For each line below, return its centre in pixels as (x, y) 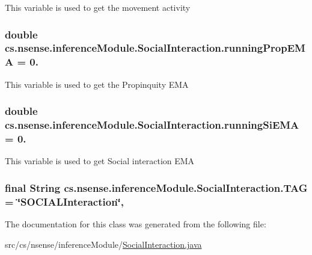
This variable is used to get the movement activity (98, 7)
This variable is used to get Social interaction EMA (100, 161)
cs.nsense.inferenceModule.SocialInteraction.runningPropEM (155, 48)
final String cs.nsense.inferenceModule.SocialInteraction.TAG (156, 187)
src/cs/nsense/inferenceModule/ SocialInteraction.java (103, 244)
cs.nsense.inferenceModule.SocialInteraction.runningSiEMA (152, 125)
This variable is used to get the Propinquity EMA (97, 84)
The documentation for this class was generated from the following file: (136, 224)
